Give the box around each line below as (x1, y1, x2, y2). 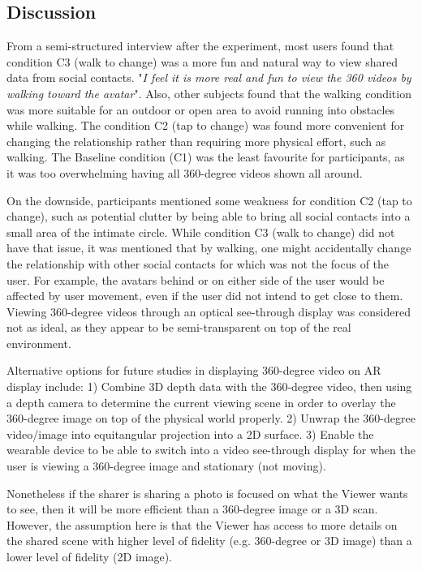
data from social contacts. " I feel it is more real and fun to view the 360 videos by (6, 69, 411, 86)
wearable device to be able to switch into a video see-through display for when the (6, 441, 416, 458)
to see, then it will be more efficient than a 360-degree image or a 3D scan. (6, 500, 378, 517)
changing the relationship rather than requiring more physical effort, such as (6, 132, 386, 149)
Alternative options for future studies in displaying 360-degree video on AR (6, 362, 381, 379)
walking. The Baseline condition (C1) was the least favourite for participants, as (6, 148, 405, 165)
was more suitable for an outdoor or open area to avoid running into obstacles (6, 101, 395, 118)
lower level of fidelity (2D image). (6, 548, 172, 565)
